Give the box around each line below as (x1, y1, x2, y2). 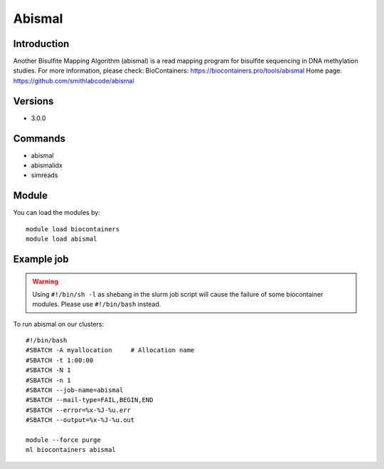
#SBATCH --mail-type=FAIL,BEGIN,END (26, 396, 154, 404)
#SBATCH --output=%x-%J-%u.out (26, 416, 135, 424)
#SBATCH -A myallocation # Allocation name (26, 346, 195, 354)
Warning (32, 277, 58, 285)
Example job (13, 253, 69, 265)
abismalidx (31, 161, 63, 170)
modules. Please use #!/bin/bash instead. (32, 300, 161, 309)
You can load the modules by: (13, 209, 101, 217)
